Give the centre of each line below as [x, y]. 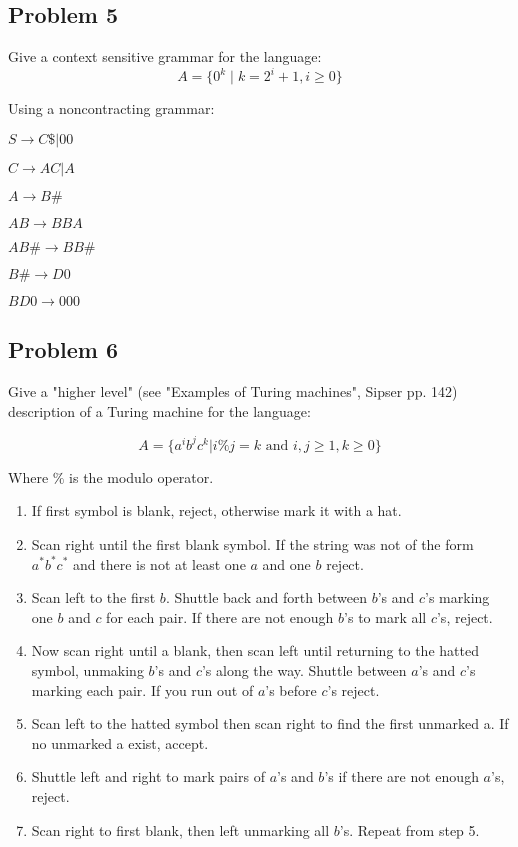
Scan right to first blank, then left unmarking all [180, 829]
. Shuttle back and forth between [266, 597]
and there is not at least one [159, 563]
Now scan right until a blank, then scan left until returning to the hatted [255, 650]
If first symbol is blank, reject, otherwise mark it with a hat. [216, 510]
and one [286, 563]
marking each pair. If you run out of [142, 689]
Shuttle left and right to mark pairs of [148, 776]
